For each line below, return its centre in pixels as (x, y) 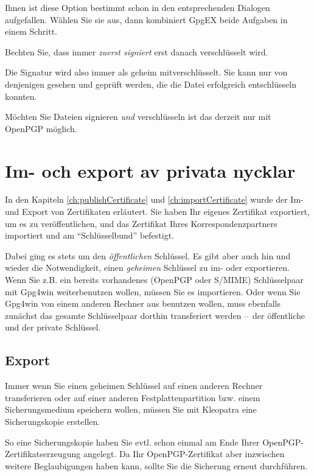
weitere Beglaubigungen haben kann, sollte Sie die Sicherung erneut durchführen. (156, 465)
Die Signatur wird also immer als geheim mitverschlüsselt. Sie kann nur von (146, 72)
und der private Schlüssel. (53, 327)
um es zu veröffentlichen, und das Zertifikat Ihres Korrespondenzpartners (141, 223)
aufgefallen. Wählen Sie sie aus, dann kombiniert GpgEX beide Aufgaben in (146, 19)
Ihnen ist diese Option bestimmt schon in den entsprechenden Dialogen (138, 7)
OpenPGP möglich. (41, 128)
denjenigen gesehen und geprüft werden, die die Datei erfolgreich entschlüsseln (151, 84)
